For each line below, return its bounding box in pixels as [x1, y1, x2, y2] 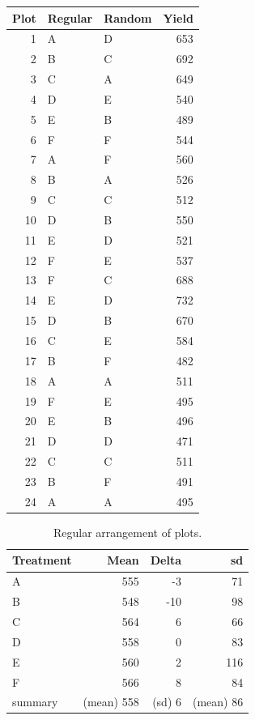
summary [12, 693, 58, 710]
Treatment [12, 552, 72, 569]
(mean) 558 [83, 693, 139, 710]
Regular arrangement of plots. [53, 523, 202, 540]
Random [104, 9, 152, 26]
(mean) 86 [193, 693, 244, 710]
